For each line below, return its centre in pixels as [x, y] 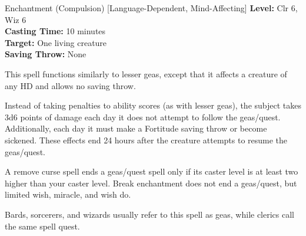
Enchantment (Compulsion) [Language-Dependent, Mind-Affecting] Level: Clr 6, [151, 8]
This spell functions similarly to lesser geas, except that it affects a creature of [146, 73]
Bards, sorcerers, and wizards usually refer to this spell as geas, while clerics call [149, 214]
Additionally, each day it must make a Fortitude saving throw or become [136, 128]
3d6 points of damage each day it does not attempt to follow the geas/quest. [143, 117]
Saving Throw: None [46, 54]
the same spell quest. [42, 226]
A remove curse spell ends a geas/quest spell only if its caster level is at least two [152, 171]
